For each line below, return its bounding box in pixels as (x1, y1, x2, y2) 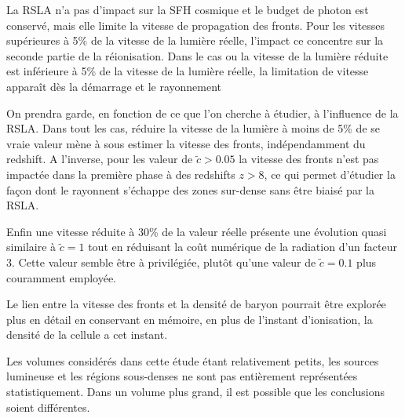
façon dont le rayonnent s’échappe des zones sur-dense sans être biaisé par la (6, 181, 374, 198)
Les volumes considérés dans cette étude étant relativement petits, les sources (6, 352, 379, 369)
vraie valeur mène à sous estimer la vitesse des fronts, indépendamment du (6, 135, 366, 151)
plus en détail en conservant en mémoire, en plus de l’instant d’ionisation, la (6, 311, 373, 327)
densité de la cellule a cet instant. (6, 326, 168, 343)
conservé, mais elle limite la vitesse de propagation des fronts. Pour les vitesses (6, 16, 385, 33)
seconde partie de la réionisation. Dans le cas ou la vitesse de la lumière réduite (6, 47, 389, 64)
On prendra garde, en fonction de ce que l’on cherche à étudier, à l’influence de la (6, 104, 399, 121)
